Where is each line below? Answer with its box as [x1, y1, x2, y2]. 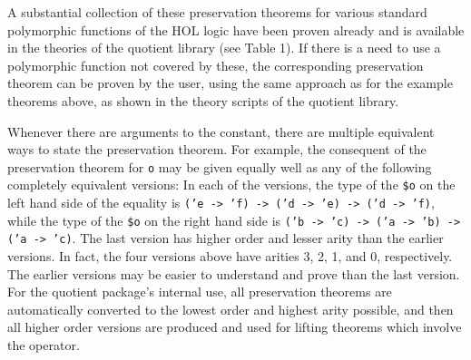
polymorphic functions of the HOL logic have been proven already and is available [7, 20, 465, 39]
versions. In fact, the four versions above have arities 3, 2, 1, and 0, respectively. [7, 247, 453, 266]
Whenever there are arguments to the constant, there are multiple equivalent [7, 122, 435, 141]
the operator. [7, 336, 80, 354]
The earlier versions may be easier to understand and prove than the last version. [7, 264, 460, 283]
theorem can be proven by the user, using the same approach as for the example [7, 73, 453, 92]
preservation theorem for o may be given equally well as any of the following [7, 157, 432, 176]
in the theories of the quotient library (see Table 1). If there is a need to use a [7, 38, 441, 57]
